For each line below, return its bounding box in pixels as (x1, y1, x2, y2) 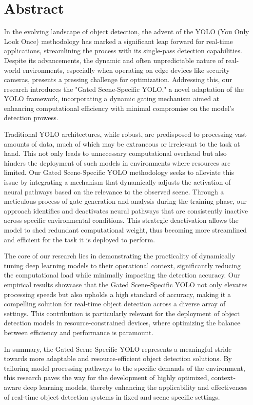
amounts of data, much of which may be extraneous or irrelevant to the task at (4, 138, 240, 149)
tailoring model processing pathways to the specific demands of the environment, (4, 362, 245, 373)
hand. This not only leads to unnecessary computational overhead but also (4, 148, 227, 158)
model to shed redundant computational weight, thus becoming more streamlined (4, 225, 247, 234)
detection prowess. (4, 112, 58, 123)
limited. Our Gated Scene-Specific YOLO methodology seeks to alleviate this (4, 167, 234, 177)
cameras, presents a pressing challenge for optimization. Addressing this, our (4, 74, 232, 85)
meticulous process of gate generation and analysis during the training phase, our (4, 196, 247, 206)
